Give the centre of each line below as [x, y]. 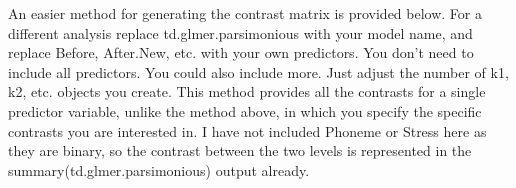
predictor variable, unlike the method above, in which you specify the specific [245, 110]
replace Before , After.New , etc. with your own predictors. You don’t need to [241, 52]
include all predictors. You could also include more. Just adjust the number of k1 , [258, 71]
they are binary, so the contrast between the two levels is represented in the [240, 150]
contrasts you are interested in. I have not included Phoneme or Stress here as [247, 130]
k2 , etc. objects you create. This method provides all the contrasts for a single [247, 91]
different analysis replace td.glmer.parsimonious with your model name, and [240, 32]
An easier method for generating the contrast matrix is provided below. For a [245, 13]
